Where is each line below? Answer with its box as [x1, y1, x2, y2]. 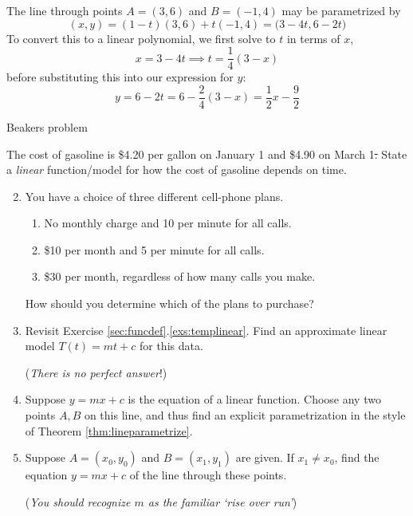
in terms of [286, 30, 340, 46]
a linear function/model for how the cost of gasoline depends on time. [6, 161, 347, 178]
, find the [334, 449, 380, 466]
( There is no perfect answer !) [25, 364, 167, 380]
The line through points [6, 2, 123, 18]
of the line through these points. [129, 467, 287, 483]
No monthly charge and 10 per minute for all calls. [44, 215, 292, 231]
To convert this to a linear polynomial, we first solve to [6, 30, 276, 46]
